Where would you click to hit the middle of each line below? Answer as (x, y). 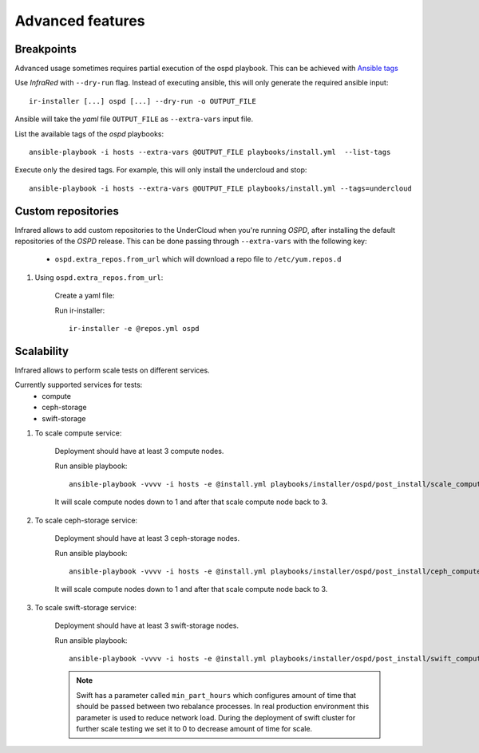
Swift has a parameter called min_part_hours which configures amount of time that (216, 695)
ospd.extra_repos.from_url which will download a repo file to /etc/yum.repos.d (198, 259)
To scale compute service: (78, 433)
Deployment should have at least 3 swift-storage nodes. (147, 625)
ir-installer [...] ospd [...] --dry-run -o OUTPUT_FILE (143, 101)
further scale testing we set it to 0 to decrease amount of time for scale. (194, 728)
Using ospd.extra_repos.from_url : (99, 277)
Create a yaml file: (85, 296)
